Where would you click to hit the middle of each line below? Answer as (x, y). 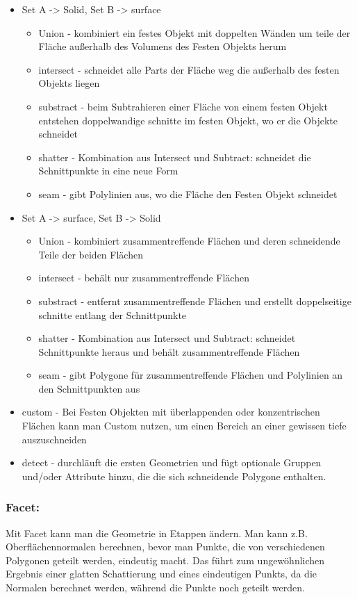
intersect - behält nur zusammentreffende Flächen (144, 278)
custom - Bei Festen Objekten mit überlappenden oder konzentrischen (171, 412)
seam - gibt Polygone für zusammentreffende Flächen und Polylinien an (191, 375)
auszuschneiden (54, 439)
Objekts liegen (69, 83)
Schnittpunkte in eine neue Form (108, 171)
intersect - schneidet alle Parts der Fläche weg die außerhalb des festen (189, 69)
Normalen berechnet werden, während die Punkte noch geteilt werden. (155, 588)
